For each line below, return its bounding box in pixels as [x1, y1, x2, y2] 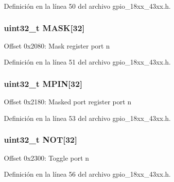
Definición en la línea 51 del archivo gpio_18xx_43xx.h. [4, 57, 171, 67]
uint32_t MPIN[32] [4, 77, 83, 89]
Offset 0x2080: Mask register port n [4, 40, 110, 50]
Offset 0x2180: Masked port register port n [4, 97, 132, 107]
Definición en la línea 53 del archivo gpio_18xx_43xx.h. [4, 113, 171, 123]
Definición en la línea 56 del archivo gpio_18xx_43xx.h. [4, 169, 171, 179]
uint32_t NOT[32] [4, 133, 77, 146]
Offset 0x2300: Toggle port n [4, 152, 89, 163]
